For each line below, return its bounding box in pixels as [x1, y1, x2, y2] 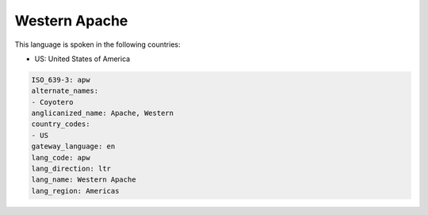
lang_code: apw [31, 153, 90, 162]
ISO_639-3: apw [31, 75, 90, 84]
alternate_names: [31, 86, 99, 95]
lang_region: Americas [31, 186, 120, 195]
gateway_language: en [31, 142, 116, 151]
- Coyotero [31, 98, 74, 106]
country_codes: [31, 120, 90, 129]
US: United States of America [34, 54, 131, 63]
